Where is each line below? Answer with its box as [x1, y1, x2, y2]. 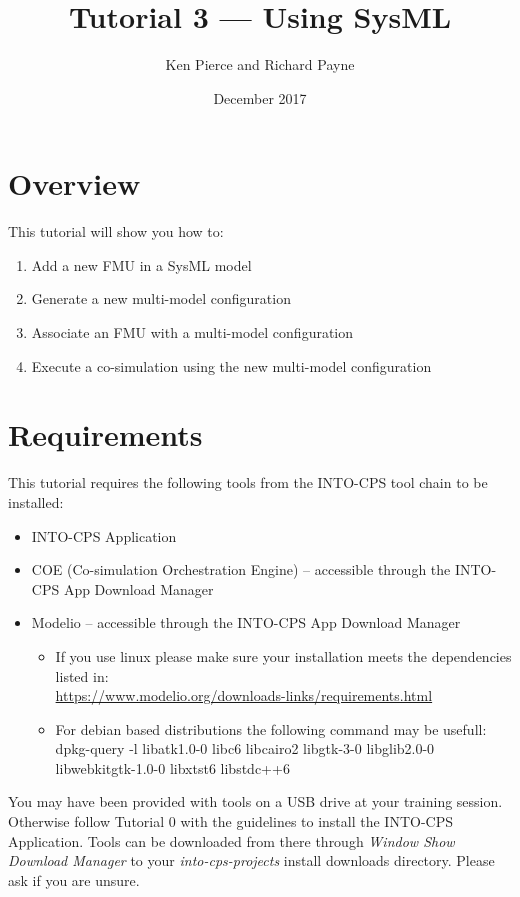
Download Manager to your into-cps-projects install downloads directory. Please [8, 850, 495, 871]
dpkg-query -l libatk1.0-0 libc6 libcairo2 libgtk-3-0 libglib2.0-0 [55, 738, 435, 759]
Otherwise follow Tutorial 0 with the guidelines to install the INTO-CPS [8, 811, 454, 832]
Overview [8, 163, 141, 204]
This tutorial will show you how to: [8, 221, 224, 242]
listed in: [55, 665, 109, 686]
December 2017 [213, 87, 307, 108]
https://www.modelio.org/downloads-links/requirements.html [55, 685, 433, 706]
